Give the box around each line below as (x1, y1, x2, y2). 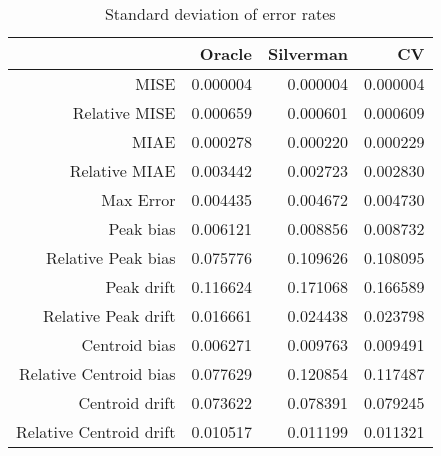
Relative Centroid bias (19, 362, 176, 385)
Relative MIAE (69, 159, 176, 182)
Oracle (199, 42, 252, 65)
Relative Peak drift (42, 304, 176, 327)
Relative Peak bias (46, 246, 176, 269)
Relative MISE (72, 101, 176, 124)
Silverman (267, 42, 349, 65)
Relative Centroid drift (16, 420, 176, 443)
